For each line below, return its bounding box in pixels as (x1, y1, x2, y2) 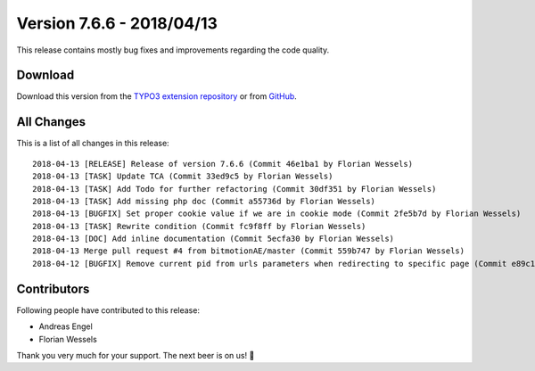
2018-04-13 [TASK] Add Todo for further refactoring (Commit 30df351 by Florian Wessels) (32, 184, 437, 194)
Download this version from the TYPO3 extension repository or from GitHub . (16, 91, 298, 102)
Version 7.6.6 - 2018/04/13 (16, 13, 218, 33)
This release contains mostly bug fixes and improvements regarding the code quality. (16, 45, 330, 55)
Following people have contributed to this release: (16, 304, 201, 316)
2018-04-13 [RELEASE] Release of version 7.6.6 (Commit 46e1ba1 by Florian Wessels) (32, 159, 414, 169)
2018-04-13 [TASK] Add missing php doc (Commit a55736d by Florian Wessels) (32, 196, 376, 206)
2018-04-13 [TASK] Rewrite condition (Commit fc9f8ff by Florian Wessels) (32, 221, 366, 231)
